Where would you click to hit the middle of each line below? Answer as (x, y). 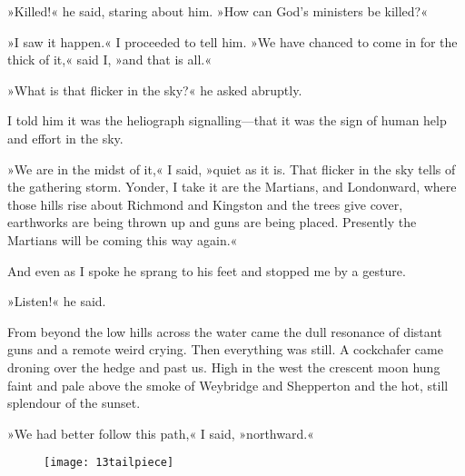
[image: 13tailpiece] (109, 463)
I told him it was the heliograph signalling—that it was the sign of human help (227, 120)
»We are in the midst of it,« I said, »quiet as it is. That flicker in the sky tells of (232, 169)
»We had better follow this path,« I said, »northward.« (161, 433)
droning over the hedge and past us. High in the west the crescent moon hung (224, 367)
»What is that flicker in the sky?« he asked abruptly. (155, 89)
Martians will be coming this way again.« (123, 239)
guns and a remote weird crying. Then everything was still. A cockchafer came (225, 349)
